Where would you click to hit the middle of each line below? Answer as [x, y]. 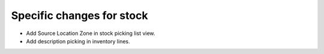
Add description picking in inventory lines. [78, 41]
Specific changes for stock [79, 15]
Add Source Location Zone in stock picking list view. [91, 33]
